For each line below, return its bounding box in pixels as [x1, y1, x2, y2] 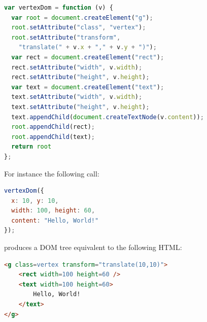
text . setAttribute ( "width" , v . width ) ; [11, 93, 143, 101]
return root [11, 143, 52, 151]
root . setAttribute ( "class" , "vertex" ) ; [11, 24, 146, 31]
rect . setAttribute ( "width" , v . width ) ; [11, 63, 143, 71]
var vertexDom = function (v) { [4, 4, 113, 11]
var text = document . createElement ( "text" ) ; [11, 83, 164, 91]
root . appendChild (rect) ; [11, 123, 95, 131]
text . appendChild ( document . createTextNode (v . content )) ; [11, 113, 204, 121]
